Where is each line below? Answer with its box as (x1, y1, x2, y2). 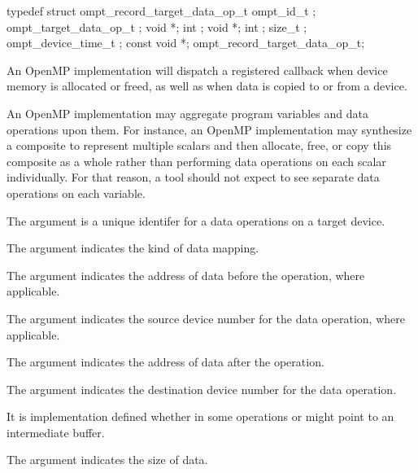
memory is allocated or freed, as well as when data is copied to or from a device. (7, 77, 407, 94)
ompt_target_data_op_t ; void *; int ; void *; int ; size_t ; (7, 18, 307, 35)
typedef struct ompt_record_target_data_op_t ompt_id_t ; (7, 2, 316, 19)
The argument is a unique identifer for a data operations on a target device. (7, 212, 385, 229)
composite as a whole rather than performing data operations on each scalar (7, 152, 386, 169)
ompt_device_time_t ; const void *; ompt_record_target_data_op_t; (7, 34, 365, 51)
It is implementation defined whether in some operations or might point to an (7, 408, 394, 425)
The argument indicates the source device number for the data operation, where (7, 309, 405, 326)
